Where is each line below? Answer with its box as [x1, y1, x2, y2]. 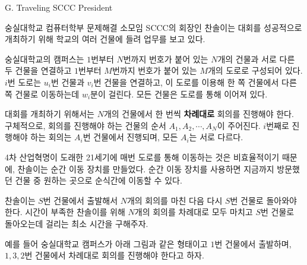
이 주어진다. [217, 119, 261, 131]
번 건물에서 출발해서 [43, 194, 118, 206]
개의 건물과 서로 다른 [217, 52, 295, 65]
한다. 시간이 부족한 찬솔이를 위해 [5, 206, 125, 218]
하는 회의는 [30, 131, 72, 143]
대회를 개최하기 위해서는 [5, 108, 95, 120]
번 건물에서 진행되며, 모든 [83, 131, 178, 143]
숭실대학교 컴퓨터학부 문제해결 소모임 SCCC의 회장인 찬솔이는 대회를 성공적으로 [5, 21, 302, 33]
